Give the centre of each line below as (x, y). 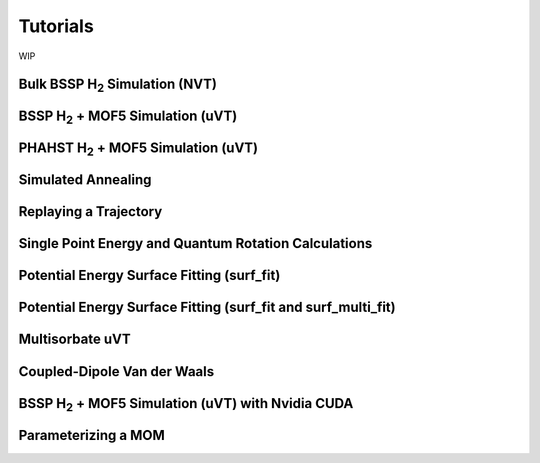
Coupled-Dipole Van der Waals (116, 371)
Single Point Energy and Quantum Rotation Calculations (195, 243)
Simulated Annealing (85, 180)
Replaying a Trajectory (90, 211)
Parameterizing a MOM (91, 435)
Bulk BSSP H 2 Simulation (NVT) (117, 85)
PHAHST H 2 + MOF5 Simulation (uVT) (138, 149)
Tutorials (56, 26)
